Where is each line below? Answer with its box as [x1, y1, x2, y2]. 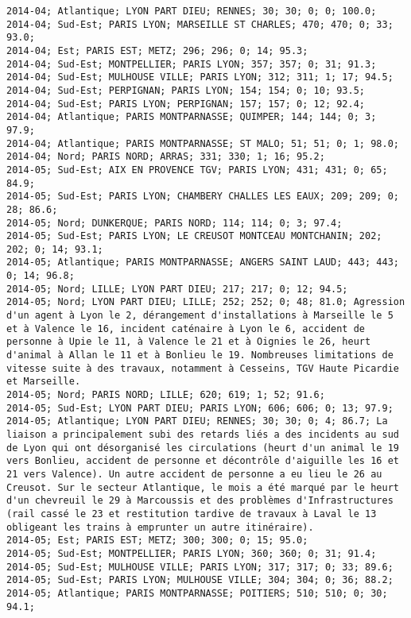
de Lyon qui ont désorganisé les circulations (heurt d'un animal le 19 [6, 442, 399, 454]
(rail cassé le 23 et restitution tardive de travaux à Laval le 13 [6, 508, 377, 520]
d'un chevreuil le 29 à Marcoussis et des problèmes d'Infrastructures [6, 495, 394, 507]
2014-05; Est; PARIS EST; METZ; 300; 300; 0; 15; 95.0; [6, 535, 308, 547]
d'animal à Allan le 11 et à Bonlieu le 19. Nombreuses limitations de [6, 350, 394, 361]
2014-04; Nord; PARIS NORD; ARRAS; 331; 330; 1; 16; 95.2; [6, 151, 325, 163]
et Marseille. [6, 376, 81, 388]
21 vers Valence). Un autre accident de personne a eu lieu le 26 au [6, 468, 382, 480]
